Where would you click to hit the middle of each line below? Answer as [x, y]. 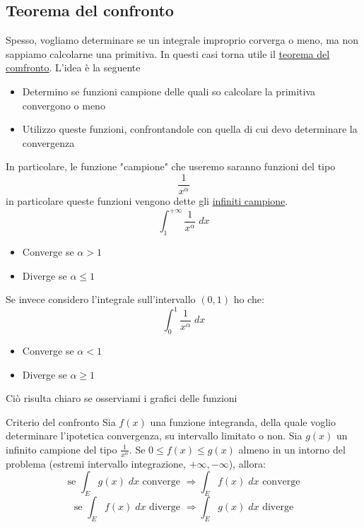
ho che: [249, 299]
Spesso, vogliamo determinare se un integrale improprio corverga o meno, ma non [182, 40]
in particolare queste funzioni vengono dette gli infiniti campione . [147, 201]
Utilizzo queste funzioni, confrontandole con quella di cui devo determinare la [190, 129]
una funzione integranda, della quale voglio [243, 421]
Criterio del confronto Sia [61, 421]
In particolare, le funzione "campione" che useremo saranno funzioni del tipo [171, 166]
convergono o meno [64, 105]
